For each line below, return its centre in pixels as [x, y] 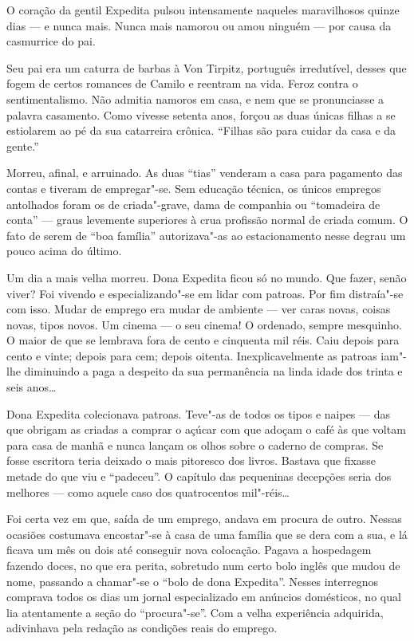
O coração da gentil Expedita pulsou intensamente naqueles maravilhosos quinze [203, 10]
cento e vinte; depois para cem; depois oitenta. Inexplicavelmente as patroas [192, 355]
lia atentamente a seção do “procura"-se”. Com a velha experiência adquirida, [195, 612]
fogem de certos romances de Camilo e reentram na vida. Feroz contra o [182, 83]
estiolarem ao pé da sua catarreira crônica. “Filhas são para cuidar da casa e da [201, 130]
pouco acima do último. [64, 251]
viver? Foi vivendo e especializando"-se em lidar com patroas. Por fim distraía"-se [205, 293]
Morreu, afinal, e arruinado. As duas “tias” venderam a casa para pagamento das [205, 173]
